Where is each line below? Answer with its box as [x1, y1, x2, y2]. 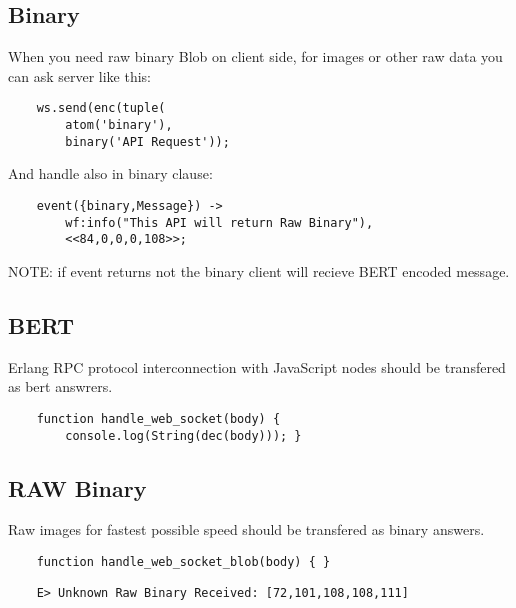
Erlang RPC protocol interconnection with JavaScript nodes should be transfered [8, 356, 506, 377]
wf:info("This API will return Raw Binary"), [65, 215, 374, 230]
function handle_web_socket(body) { [36, 411, 281, 426]
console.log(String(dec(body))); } [65, 428, 302, 443]
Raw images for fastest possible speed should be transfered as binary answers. [8, 519, 485, 540]
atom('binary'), [65, 118, 173, 133]
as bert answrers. [8, 376, 113, 397]
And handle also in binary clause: [8, 163, 213, 184]
